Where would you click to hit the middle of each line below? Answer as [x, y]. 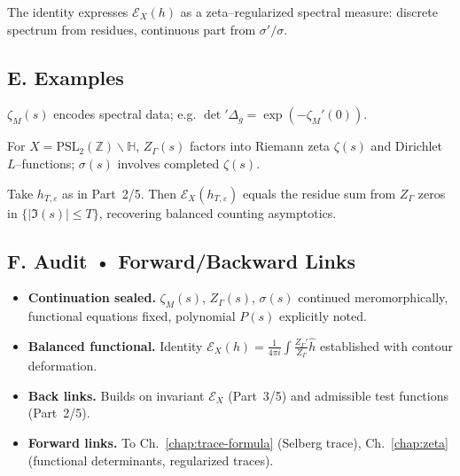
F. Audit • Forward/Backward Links [182, 260]
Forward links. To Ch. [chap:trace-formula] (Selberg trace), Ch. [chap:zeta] [238, 442]
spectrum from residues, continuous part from [132, 29]
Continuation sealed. [92, 297]
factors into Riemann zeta [260, 146]
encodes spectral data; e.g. [125, 114]
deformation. [62, 366]
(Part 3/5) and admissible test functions [339, 395]
